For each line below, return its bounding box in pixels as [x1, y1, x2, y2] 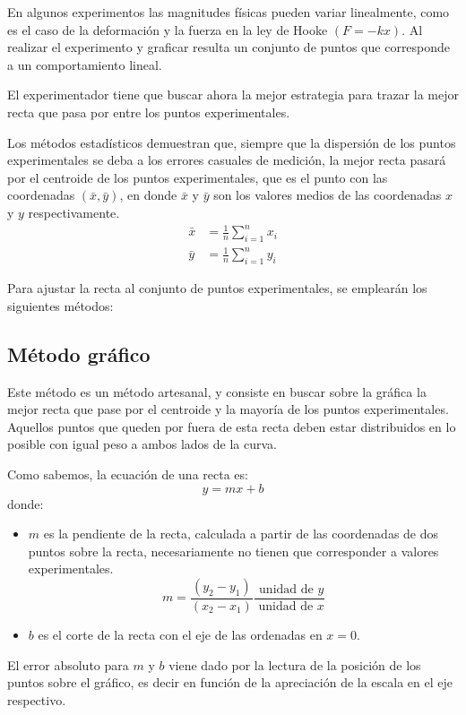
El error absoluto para [7, 655, 129, 674]
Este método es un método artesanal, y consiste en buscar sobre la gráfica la [7, 382, 427, 401]
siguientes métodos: [7, 296, 114, 314]
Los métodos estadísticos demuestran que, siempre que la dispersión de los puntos [7, 133, 456, 151]
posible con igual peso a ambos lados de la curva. [7, 435, 277, 453]
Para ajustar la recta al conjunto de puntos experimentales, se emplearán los [7, 279, 427, 297]
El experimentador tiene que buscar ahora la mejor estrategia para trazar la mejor [7, 85, 459, 104]
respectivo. [7, 690, 66, 709]
